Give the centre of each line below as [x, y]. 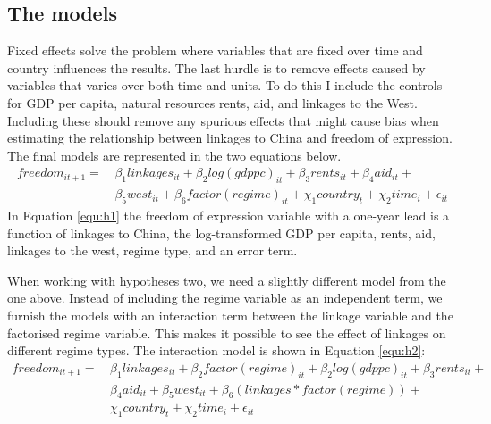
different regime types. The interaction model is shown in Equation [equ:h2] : [216, 350]
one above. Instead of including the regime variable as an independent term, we [225, 298]
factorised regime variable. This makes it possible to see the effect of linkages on [227, 333]
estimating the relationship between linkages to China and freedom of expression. [230, 138]
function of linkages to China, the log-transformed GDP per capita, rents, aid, [221, 233]
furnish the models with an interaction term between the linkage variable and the [230, 315]
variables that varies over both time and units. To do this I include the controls [225, 85]
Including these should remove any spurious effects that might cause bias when [223, 120]
